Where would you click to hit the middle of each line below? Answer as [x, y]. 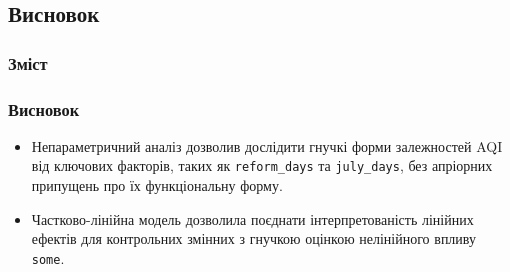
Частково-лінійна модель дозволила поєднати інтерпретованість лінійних [252, 218]
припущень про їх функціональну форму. [157, 185]
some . [48, 257]
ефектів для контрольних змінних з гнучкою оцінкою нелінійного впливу [253, 238]
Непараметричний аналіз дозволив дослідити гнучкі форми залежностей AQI [267, 145]
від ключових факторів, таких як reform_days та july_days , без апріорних [262, 165]
